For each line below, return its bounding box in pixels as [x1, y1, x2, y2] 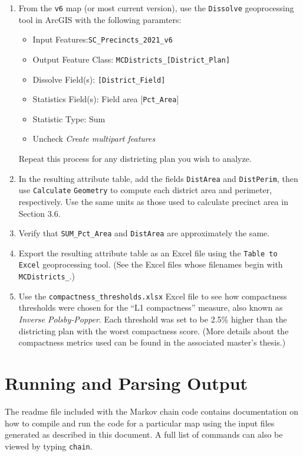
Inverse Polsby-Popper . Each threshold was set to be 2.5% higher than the [18, 313, 287, 325]
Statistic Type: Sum [32, 112, 106, 125]
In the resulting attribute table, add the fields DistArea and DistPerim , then [18, 172, 298, 184]
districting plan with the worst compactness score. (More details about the [18, 324, 289, 337]
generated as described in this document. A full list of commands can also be [5, 428, 283, 441]
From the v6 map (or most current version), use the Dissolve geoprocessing [18, 2, 294, 14]
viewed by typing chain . [5, 439, 93, 452]
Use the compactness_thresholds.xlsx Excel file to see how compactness [18, 289, 287, 302]
